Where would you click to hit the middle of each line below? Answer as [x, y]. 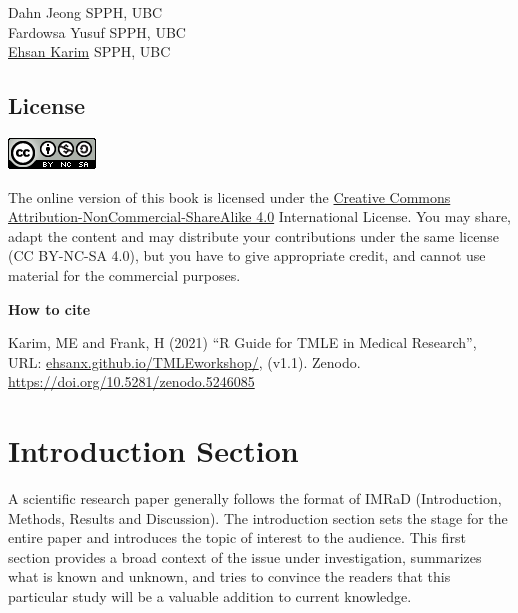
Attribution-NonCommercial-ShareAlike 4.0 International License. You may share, [260, 216]
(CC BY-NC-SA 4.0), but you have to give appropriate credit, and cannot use [247, 255]
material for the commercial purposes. [124, 274]
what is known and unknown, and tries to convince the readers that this [229, 576]
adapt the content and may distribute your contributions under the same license [253, 235]
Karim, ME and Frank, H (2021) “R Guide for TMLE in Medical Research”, [242, 342]
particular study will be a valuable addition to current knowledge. [210, 596]
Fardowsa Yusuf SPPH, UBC [97, 31]
